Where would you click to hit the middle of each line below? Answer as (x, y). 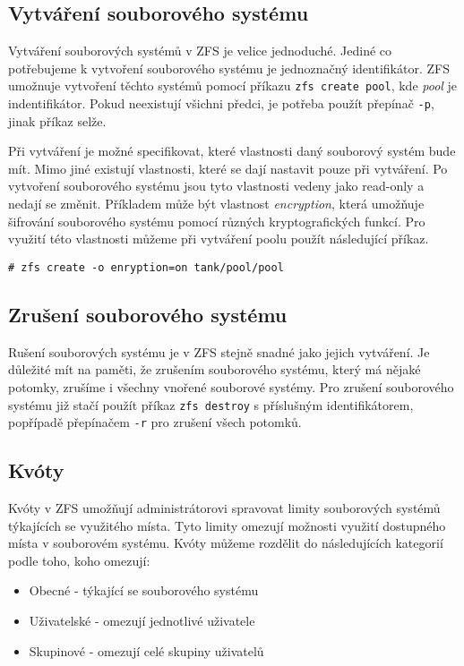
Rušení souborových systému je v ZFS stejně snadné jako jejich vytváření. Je (219, 351)
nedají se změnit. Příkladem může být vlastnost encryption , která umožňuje (216, 204)
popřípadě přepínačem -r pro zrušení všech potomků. (155, 422)
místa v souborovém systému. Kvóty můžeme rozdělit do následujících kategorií (226, 543)
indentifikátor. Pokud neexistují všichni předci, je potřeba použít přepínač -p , (221, 103)
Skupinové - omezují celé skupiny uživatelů (146, 650)
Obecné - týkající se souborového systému (144, 590)
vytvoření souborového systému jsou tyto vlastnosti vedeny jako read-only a (216, 186)
